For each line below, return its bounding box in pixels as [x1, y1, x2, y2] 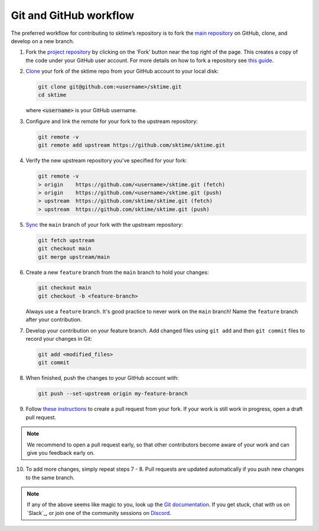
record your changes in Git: [25, 335, 93, 343]
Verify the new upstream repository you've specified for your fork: [25, 157, 187, 164]
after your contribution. [25, 316, 82, 323]
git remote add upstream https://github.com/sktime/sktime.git [38, 142, 226, 149]
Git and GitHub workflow [11, 9, 135, 22]
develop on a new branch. [11, 37, 74, 44]
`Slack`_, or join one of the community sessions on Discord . [27, 509, 171, 516]
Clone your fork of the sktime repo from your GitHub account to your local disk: [25, 68, 219, 75]
